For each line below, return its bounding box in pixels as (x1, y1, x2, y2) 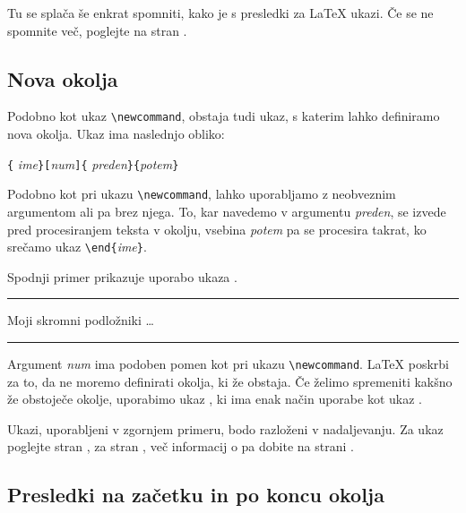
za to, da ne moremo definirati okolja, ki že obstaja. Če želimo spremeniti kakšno (7, 372, 453, 390)
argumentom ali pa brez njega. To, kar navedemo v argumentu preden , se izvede (7, 201, 446, 220)
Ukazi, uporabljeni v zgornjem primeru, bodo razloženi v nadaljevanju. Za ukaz (7, 419, 444, 438)
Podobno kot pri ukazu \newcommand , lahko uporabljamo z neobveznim (7, 184, 396, 203)
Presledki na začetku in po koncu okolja (7, 481, 384, 509)
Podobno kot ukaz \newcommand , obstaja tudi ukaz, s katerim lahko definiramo (7, 107, 440, 125)
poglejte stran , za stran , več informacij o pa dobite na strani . (7, 437, 354, 456)
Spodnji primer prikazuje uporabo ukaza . (7, 267, 237, 286)
